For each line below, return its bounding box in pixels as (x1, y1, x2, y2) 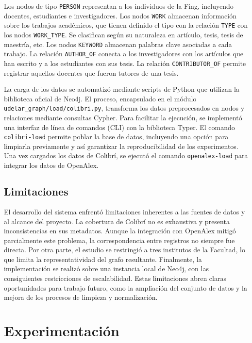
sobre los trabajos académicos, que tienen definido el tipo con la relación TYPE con (4, 20, 248, 30)
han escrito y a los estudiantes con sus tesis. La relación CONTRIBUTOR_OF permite (4, 58, 246, 68)
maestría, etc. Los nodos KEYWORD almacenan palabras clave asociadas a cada (4, 39, 232, 49)
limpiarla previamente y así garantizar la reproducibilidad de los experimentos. (4, 141, 238, 151)
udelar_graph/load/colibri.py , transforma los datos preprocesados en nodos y (4, 103, 245, 113)
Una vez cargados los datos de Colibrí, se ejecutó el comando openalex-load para (4, 150, 248, 161)
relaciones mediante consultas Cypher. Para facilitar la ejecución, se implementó (4, 113, 242, 123)
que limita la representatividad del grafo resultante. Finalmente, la (4, 254, 202, 264)
